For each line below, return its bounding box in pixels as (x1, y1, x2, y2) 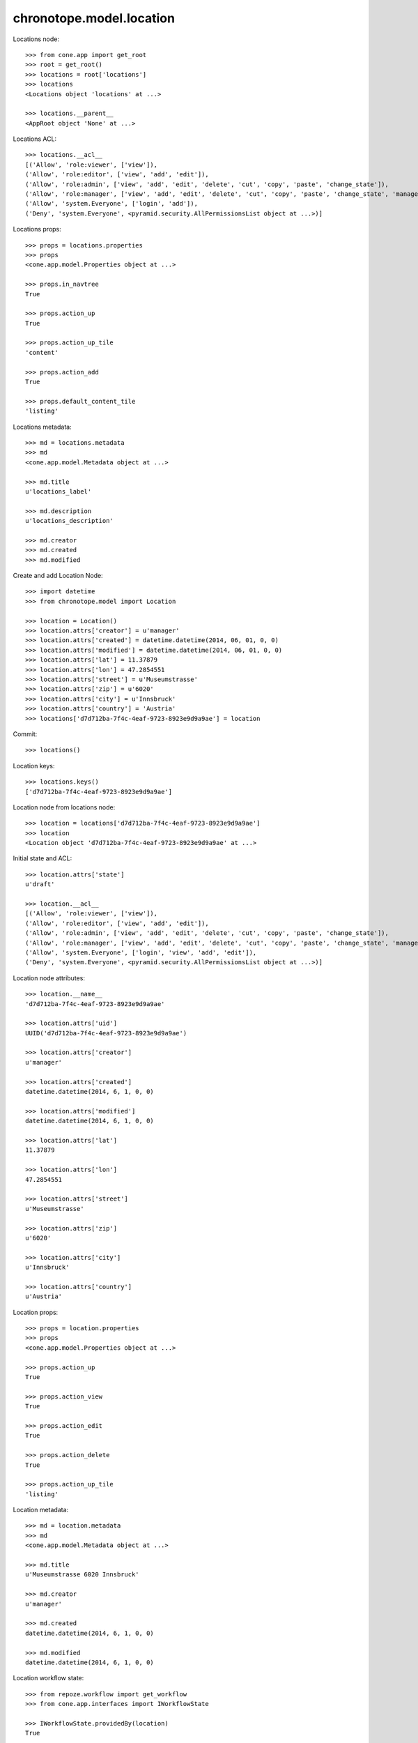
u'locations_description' (25, 517, 114, 525)
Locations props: (13, 225, 62, 234)
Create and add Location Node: (13, 572, 104, 580)
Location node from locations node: (13, 802, 116, 812)
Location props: (13, 1308, 59, 1316)
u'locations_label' (25, 487, 92, 495)
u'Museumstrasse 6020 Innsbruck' (25, 1571, 139, 1578)
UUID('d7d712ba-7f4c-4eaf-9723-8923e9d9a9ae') (25, 1029, 187, 1037)
